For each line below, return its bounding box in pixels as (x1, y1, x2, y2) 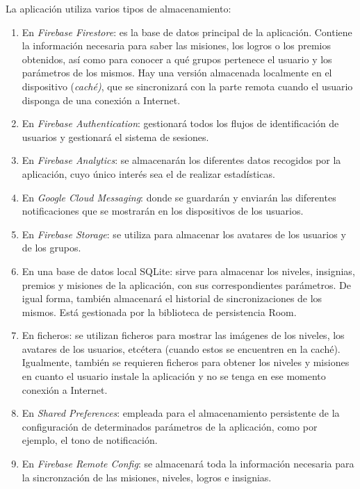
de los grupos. (22, 240, 81, 255)
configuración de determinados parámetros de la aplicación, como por (22, 419, 318, 433)
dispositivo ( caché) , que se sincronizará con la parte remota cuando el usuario (22, 78, 353, 93)
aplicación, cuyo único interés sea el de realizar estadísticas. (22, 166, 275, 181)
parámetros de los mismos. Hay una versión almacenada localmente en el (22, 65, 332, 80)
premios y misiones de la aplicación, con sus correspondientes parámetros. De (22, 277, 351, 292)
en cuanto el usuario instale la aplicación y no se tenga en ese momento (22, 369, 326, 383)
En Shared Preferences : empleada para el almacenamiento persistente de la (22, 406, 340, 420)
